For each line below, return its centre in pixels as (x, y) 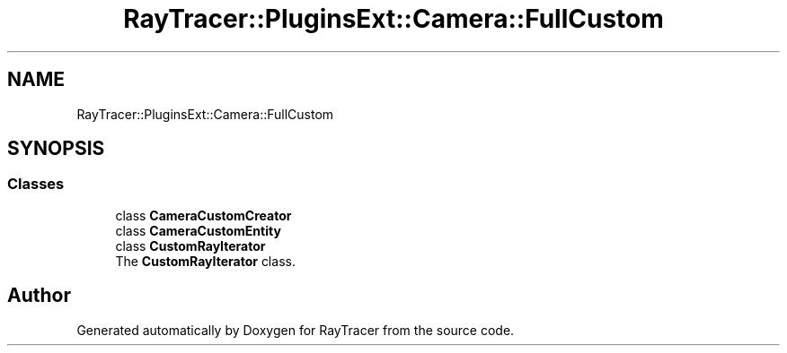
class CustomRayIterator (190, 245)
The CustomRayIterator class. (205, 261)
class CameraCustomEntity (198, 230)
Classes (36, 184)
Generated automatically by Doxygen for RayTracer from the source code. (296, 330)
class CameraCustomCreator (203, 215)
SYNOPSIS (56, 149)
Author (39, 296)
